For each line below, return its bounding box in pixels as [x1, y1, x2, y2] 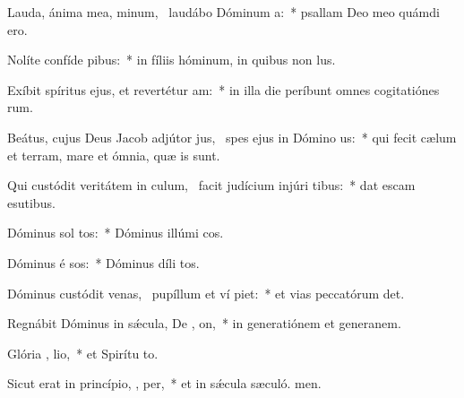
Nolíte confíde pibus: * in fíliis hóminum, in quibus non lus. [7, 50, 336, 69]
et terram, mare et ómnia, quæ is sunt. [7, 145, 220, 164]
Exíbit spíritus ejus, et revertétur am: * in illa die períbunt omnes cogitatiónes [7, 80, 440, 99]
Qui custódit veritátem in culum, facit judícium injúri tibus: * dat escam [7, 176, 416, 195]
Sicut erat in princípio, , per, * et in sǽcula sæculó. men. [7, 374, 322, 393]
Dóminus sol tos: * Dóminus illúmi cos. [7, 223, 224, 242]
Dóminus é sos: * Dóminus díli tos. [7, 253, 200, 272]
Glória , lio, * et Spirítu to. [7, 343, 159, 362]
